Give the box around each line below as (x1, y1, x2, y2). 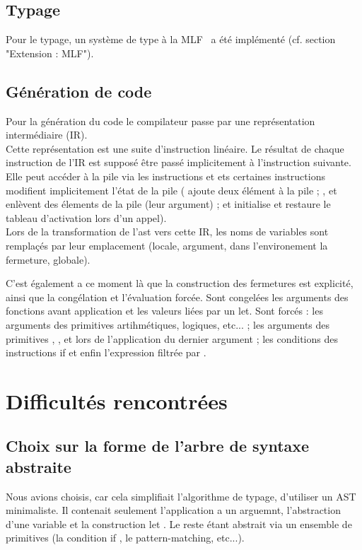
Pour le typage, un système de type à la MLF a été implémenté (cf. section (6, 32, 336, 47)
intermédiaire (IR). (6, 127, 88, 142)
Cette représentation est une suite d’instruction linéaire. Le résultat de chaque (6, 141, 344, 156)
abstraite (6, 455, 71, 477)
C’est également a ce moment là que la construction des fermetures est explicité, (6, 276, 354, 291)
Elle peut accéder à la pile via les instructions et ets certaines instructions (6, 168, 325, 183)
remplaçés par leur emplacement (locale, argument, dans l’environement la (6, 238, 328, 252)
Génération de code (6, 80, 152, 102)
